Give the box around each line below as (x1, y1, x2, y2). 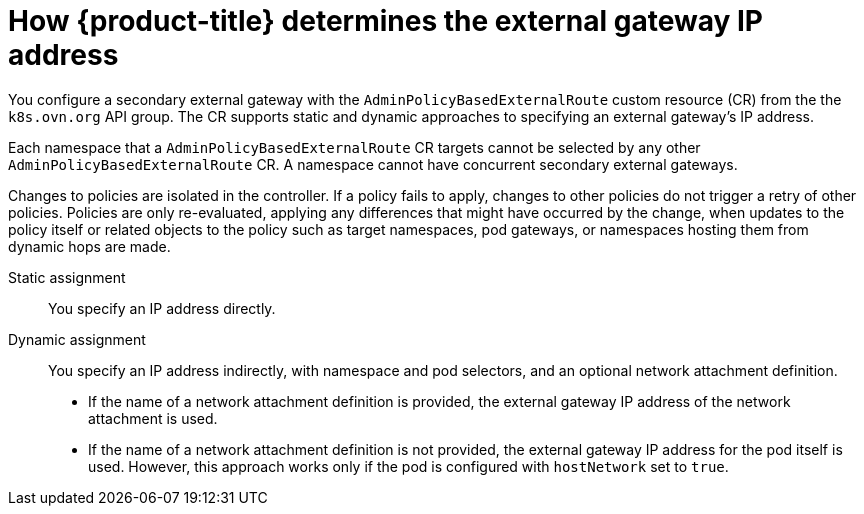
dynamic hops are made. (8, 237, 171, 255)
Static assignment (8, 268, 126, 286)
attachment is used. (88, 409, 218, 427)
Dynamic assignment (8, 330, 146, 348)
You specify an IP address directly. (48, 299, 276, 317)
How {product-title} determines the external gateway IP (8, 4, 763, 38)
